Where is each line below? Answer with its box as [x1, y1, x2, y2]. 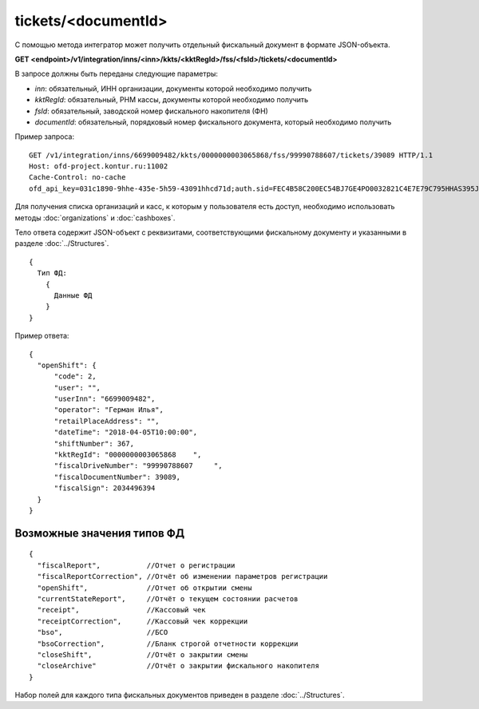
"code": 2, [53, 372, 97, 381]
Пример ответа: [14, 331, 69, 341]
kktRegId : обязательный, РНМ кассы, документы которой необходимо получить [34, 95, 309, 105]
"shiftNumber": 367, [53, 439, 135, 448]
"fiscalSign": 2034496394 [53, 484, 156, 493]
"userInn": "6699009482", [53, 394, 156, 403]
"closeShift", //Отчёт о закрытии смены [37, 650, 248, 659]
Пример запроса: [14, 132, 75, 141]
